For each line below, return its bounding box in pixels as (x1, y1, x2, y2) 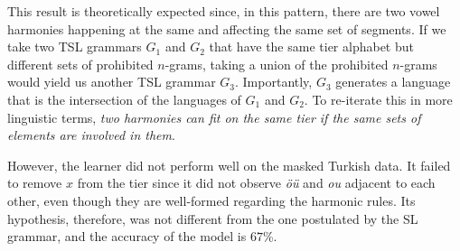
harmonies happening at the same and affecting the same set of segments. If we (7, 19, 446, 38)
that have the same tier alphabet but (209, 37, 414, 56)
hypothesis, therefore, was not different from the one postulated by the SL (7, 209, 418, 228)
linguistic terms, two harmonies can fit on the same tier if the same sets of (7, 107, 421, 126)
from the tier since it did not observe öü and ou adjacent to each (77, 173, 436, 192)
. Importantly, (235, 72, 313, 91)
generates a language (335, 72, 451, 91)
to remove (7, 173, 62, 192)
